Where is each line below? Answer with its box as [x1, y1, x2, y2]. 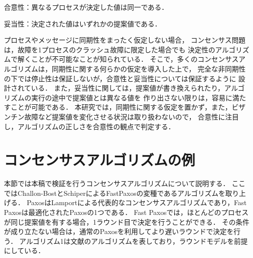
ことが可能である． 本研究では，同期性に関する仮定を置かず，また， [10, 102, 232, 112]
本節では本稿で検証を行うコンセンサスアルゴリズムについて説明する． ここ [4, 178, 246, 188]
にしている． [4, 245, 45, 256]
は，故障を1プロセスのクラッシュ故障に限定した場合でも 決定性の [4, 44, 215, 54]
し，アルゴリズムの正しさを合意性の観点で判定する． [4, 121, 175, 131]
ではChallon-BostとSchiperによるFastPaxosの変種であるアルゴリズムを [4, 188, 226, 198]
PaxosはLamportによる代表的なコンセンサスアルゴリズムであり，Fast [26, 197, 247, 208]
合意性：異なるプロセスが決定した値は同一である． [4, 2, 168, 12]
